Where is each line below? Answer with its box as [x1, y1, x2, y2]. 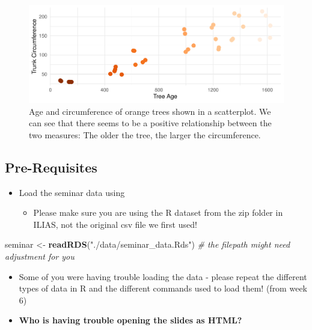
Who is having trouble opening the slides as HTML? [19, 314, 242, 326]
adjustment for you [5, 250, 75, 263]
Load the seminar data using [19, 186, 125, 198]
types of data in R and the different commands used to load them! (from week [19, 282, 307, 295]
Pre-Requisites [5, 157, 97, 176]
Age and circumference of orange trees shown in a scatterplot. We [29, 105, 271, 117]
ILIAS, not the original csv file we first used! [33, 218, 197, 230]
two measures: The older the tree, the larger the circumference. [29, 128, 261, 141]
